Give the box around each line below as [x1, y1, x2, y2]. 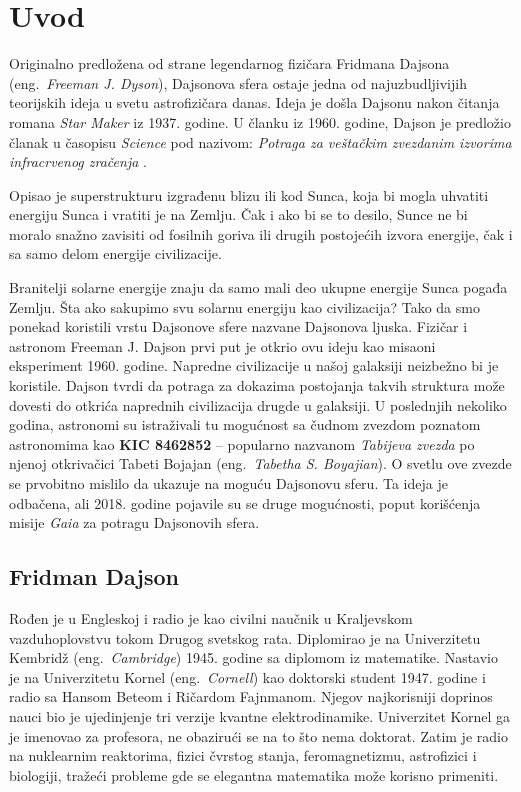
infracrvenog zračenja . [9, 151, 147, 172]
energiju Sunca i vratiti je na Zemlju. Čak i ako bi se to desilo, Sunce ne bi [9, 204, 468, 225]
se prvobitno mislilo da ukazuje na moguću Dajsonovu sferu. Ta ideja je [9, 473, 448, 493]
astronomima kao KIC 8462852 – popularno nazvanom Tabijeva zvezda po [9, 433, 475, 454]
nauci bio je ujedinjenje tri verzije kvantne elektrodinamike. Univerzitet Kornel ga [9, 705, 511, 726]
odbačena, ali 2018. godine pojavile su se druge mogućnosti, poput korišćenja [9, 492, 481, 513]
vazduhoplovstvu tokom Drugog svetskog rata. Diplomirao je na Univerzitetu [9, 627, 481, 648]
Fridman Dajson [9, 561, 179, 592]
